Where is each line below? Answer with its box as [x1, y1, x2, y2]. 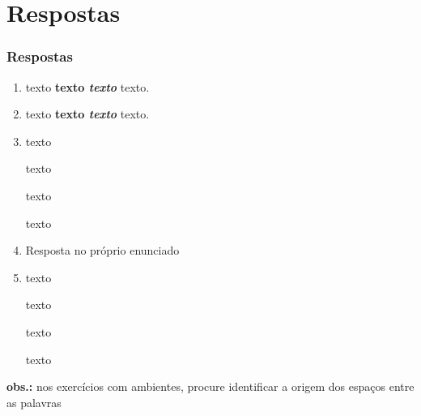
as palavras [6, 393, 62, 410]
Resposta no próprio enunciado [25, 242, 180, 259]
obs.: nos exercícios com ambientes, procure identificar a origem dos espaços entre [6, 378, 415, 395]
